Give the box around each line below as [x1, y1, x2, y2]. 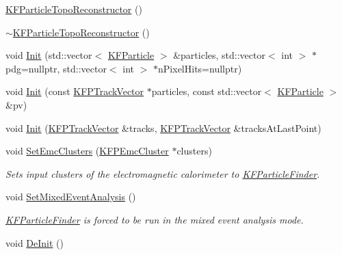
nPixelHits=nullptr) [158, 61, 242, 75]
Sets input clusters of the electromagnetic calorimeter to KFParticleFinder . [5, 166, 320, 180]
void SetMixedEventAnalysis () [5, 189, 136, 204]
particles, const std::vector [151, 84, 262, 98]
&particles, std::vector [173, 48, 265, 62]
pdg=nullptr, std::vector [5, 61, 107, 75]
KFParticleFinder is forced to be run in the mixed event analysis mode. [5, 212, 304, 226]
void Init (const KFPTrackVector [5, 84, 144, 98]
